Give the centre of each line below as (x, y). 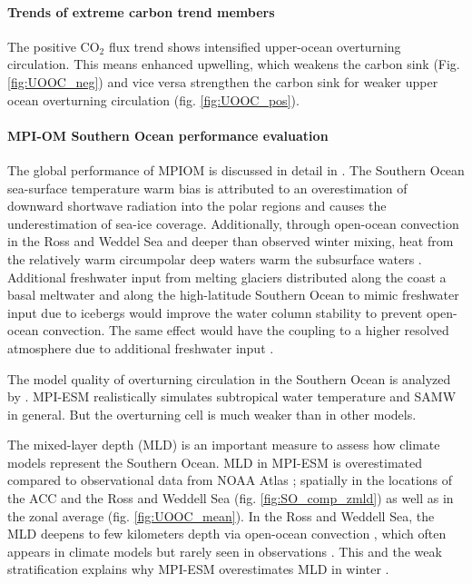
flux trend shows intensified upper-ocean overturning (255, 46)
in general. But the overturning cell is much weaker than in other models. (212, 414)
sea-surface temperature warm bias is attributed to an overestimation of (207, 188)
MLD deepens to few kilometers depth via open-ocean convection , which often (227, 534)
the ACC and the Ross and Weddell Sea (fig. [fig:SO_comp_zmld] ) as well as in (231, 498)
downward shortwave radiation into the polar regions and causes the (197, 206)
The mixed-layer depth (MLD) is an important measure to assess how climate (224, 445)
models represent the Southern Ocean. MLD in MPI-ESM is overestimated (215, 462)
